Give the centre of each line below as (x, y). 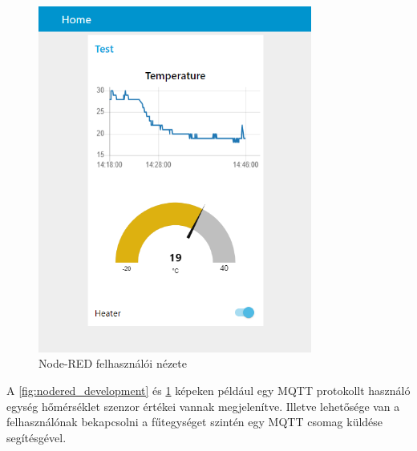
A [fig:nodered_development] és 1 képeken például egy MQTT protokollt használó (208, 391)
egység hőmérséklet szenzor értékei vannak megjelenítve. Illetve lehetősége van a (203, 406)
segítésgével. (36, 437)
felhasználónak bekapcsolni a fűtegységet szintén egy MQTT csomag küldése (195, 422)
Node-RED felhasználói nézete (113, 363)
